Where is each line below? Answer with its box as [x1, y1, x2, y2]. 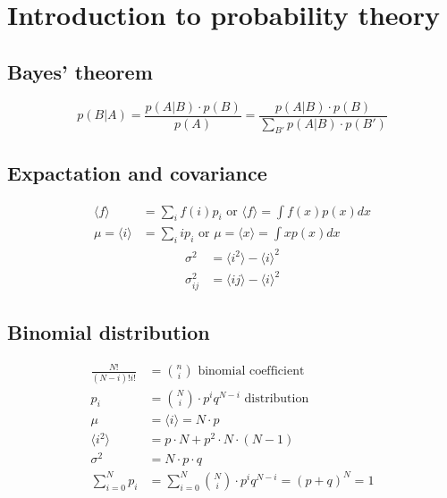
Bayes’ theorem [7, 57, 153, 85]
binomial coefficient [198, 365, 305, 378]
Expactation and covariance [7, 158, 267, 186]
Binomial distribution [7, 317, 210, 345]
